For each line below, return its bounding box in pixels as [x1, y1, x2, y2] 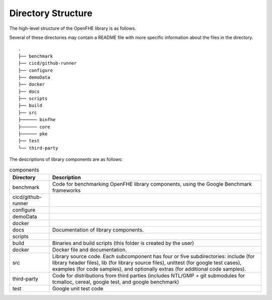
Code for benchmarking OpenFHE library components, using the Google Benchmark [52, 180, 252, 187]
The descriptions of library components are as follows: [9, 157, 123, 163]
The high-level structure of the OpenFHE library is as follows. [9, 25, 137, 31]
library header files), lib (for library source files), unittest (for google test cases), [52, 259, 242, 266]
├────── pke [18, 131, 48, 137]
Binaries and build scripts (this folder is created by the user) [52, 239, 194, 246]
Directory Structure [9, 8, 93, 19]
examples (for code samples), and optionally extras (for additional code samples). [52, 265, 246, 272]
